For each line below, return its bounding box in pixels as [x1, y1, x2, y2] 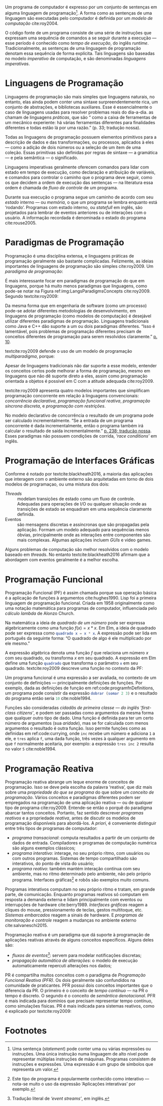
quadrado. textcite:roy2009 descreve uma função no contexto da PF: [5, 666, 143, 671]
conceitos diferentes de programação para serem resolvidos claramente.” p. [5, 333, 158, 339]
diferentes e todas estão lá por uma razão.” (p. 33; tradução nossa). [5, 125, 141, 130]
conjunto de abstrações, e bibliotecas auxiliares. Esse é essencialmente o [5, 104, 152, 110]
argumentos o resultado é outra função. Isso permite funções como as [5, 725, 147, 732]
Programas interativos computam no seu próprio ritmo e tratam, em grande [5, 886, 155, 892]
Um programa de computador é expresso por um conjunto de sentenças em [5, 4, 157, 10]
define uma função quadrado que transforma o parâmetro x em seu [5, 660, 138, 666]
